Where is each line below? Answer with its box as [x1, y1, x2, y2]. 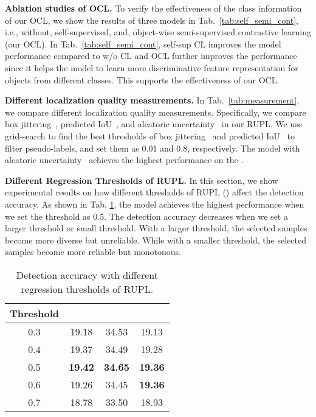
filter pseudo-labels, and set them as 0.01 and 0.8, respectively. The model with [5, 141, 300, 154]
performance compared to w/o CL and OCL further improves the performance [5, 49, 297, 62]
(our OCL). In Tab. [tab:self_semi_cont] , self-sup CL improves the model [5, 37, 281, 50]
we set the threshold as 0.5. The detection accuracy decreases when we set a [5, 209, 288, 222]
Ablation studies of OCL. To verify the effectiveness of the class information [5, 2, 302, 14]
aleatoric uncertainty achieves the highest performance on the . [5, 153, 244, 166]
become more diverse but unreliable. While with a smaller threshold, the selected [5, 233, 306, 246]
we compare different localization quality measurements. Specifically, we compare [5, 105, 306, 118]
